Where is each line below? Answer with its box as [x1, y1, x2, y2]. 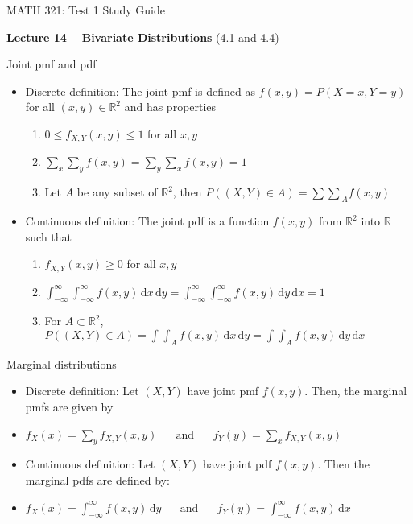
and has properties [124, 98, 217, 115]
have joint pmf [187, 382, 259, 399]
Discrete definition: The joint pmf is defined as [25, 82, 255, 99]
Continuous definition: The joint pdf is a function [25, 212, 270, 229]
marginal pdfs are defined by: [25, 472, 170, 489]
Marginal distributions [6, 355, 117, 372]
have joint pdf [203, 456, 272, 472]
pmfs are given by [25, 398, 114, 415]
